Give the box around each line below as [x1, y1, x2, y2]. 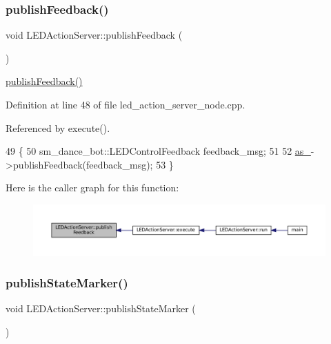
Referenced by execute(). [6, 120, 110, 135]
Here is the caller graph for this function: [6, 180, 179, 195]
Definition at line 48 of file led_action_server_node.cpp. [6, 97, 245, 111]
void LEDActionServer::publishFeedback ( [6, 28, 183, 42]
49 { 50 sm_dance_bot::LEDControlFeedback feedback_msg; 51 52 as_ [6, 144, 311, 158]
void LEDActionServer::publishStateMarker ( [6, 301, 196, 316]
